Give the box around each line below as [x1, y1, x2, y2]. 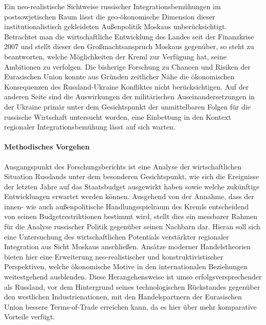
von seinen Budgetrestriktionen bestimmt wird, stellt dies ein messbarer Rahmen [4, 211, 257, 222]
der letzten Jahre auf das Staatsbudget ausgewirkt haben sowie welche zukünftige [4, 181, 260, 191]
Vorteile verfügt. [4, 311, 55, 322]
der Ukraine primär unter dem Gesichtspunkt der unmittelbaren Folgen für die [4, 101, 251, 112]
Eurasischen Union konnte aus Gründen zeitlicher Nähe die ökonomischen [4, 71, 235, 82]
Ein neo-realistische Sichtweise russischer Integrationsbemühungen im [4, 1, 221, 11]
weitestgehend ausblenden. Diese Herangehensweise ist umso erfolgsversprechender [4, 271, 262, 282]
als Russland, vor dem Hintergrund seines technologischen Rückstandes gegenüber [4, 281, 260, 292]
